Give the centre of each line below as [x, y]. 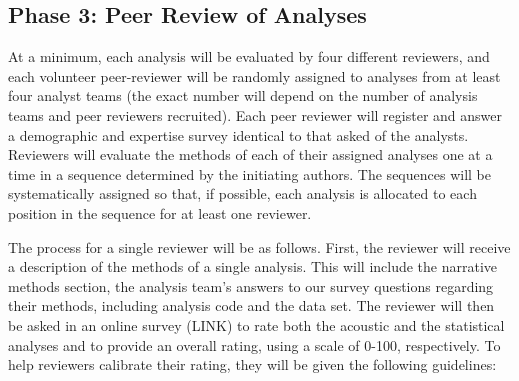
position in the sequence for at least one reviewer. [160, 212]
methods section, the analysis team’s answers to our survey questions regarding [251, 285]
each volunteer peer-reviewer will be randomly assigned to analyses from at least [254, 75]
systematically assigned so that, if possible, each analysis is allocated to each [242, 193]
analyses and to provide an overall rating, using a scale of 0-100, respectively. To [254, 344]
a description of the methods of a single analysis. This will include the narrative [253, 266]
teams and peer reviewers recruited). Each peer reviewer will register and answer [255, 114]
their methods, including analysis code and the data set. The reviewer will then [251, 305]
